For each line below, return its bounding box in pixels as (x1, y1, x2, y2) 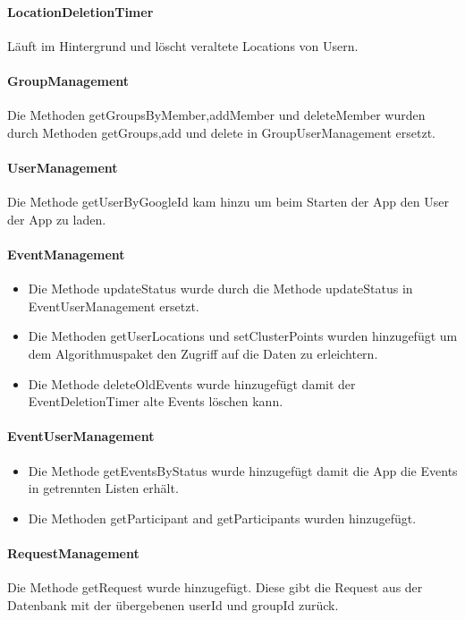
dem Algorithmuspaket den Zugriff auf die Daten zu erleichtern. (28, 344, 378, 362)
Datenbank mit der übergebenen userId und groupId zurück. (7, 595, 339, 614)
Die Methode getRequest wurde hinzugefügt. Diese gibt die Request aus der (7, 578, 423, 597)
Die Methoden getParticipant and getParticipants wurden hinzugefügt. (28, 508, 417, 527)
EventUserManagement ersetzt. (28, 296, 199, 315)
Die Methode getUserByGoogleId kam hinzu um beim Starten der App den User (7, 192, 449, 211)
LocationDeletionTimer (7, 2, 154, 21)
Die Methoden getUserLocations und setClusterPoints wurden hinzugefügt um (28, 327, 458, 345)
